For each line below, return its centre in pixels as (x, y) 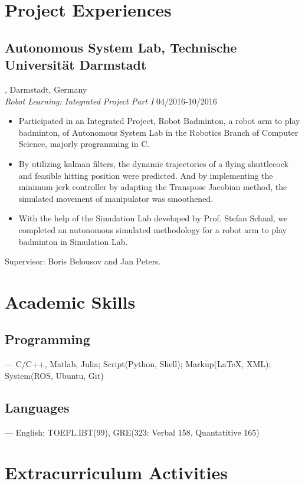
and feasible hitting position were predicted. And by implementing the (146, 175)
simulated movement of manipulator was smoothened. (116, 198)
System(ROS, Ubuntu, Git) (54, 375)
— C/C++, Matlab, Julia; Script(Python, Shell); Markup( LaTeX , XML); (138, 364)
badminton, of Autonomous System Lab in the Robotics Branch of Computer (158, 132)
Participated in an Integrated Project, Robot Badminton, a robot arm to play (159, 121)
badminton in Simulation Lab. (73, 241)
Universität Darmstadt (76, 65)
